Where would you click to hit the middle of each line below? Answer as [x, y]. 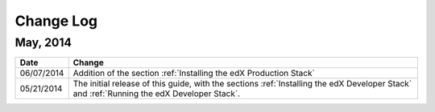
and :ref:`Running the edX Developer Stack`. [157, 94]
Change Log [56, 21]
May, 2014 [43, 42]
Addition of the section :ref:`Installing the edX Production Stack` [194, 74]
